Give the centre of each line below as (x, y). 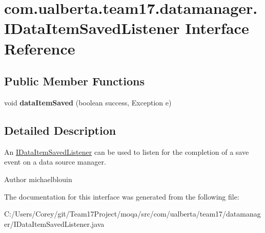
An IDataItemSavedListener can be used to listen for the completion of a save (127, 151)
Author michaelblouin (38, 179)
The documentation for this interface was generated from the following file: (122, 196)
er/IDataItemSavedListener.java (54, 223)
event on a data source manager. (55, 162)
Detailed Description (60, 130)
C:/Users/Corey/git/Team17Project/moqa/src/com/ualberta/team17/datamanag (132, 214)
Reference (40, 48)
